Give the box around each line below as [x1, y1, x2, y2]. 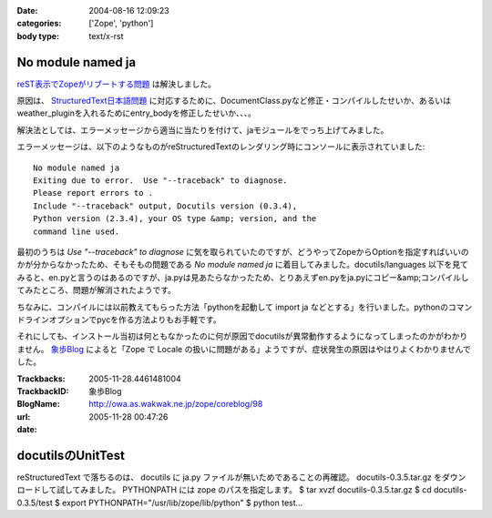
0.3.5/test [16, 497, 54, 508]
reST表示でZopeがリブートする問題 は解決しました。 [16, 78, 217, 89]
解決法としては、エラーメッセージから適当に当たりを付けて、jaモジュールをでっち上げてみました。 [16, 124, 389, 136]
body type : [16, 30, 59, 41]
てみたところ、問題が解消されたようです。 [16, 285, 177, 296]
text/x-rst [88, 30, 124, 41]
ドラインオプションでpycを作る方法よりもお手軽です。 [16, 314, 222, 325]
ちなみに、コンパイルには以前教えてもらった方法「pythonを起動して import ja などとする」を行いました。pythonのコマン [16, 301, 473, 312]
